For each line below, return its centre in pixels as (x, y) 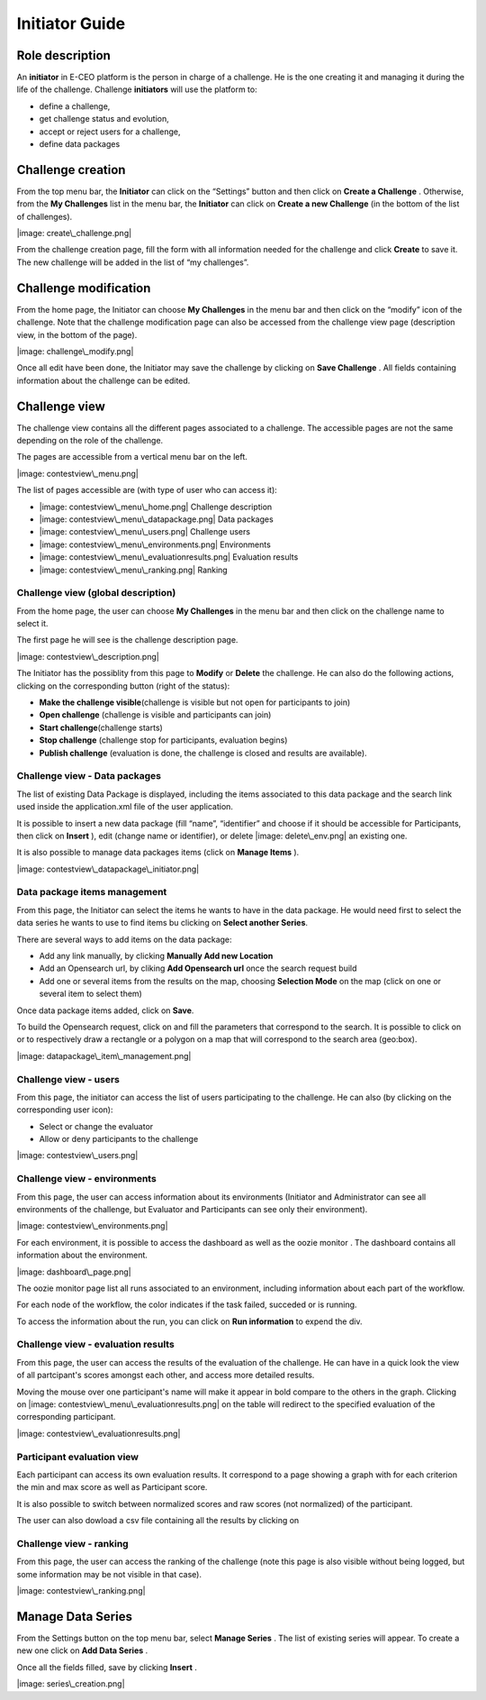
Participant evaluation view (78, 1457)
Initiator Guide (71, 23)
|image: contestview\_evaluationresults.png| (99, 1433)
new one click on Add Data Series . (82, 1650)
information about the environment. (82, 1255)
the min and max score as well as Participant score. (112, 1487)
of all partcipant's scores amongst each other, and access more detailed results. (166, 1376)
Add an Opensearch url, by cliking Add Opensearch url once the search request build (198, 968)
